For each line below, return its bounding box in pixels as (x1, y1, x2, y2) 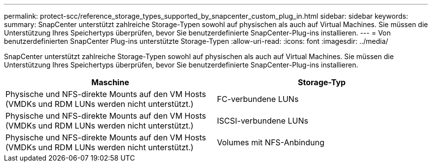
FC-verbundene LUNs (217, 94, 299, 104)
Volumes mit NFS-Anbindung (217, 137, 324, 147)
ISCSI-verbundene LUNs (217, 116, 309, 126)
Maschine (91, 77, 129, 87)
